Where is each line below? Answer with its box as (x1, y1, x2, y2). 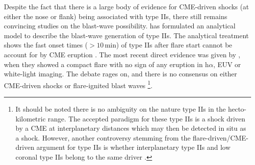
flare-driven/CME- (193, 132, 249, 142)
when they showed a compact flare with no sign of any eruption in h (4, 59, 209, 69)
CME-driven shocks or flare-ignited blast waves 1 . (4, 78, 153, 90)
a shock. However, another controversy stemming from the (15, 132, 191, 142)
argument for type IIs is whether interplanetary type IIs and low (36, 142, 230, 152)
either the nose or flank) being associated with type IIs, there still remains (4, 11, 228, 21)
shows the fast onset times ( (4, 40, 88, 50)
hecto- (228, 104, 247, 114)
